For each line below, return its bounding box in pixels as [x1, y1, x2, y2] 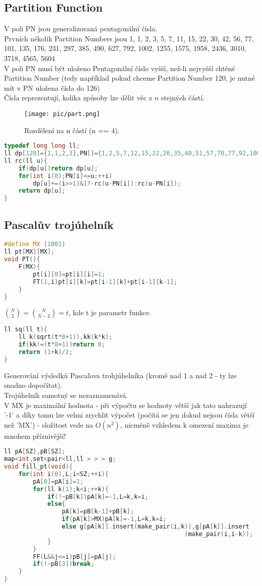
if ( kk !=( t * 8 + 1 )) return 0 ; [18, 341, 105, 348]
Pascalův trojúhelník [4, 216, 114, 232]
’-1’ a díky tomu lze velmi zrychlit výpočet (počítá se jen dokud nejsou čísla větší [4, 409, 255, 420]
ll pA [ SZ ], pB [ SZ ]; [4, 448, 65, 455]
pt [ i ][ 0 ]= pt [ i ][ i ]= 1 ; [33, 270, 105, 278]
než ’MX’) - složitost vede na [4, 419, 93, 430]
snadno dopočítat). [4, 380, 62, 390]
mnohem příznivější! [4, 430, 66, 441]
